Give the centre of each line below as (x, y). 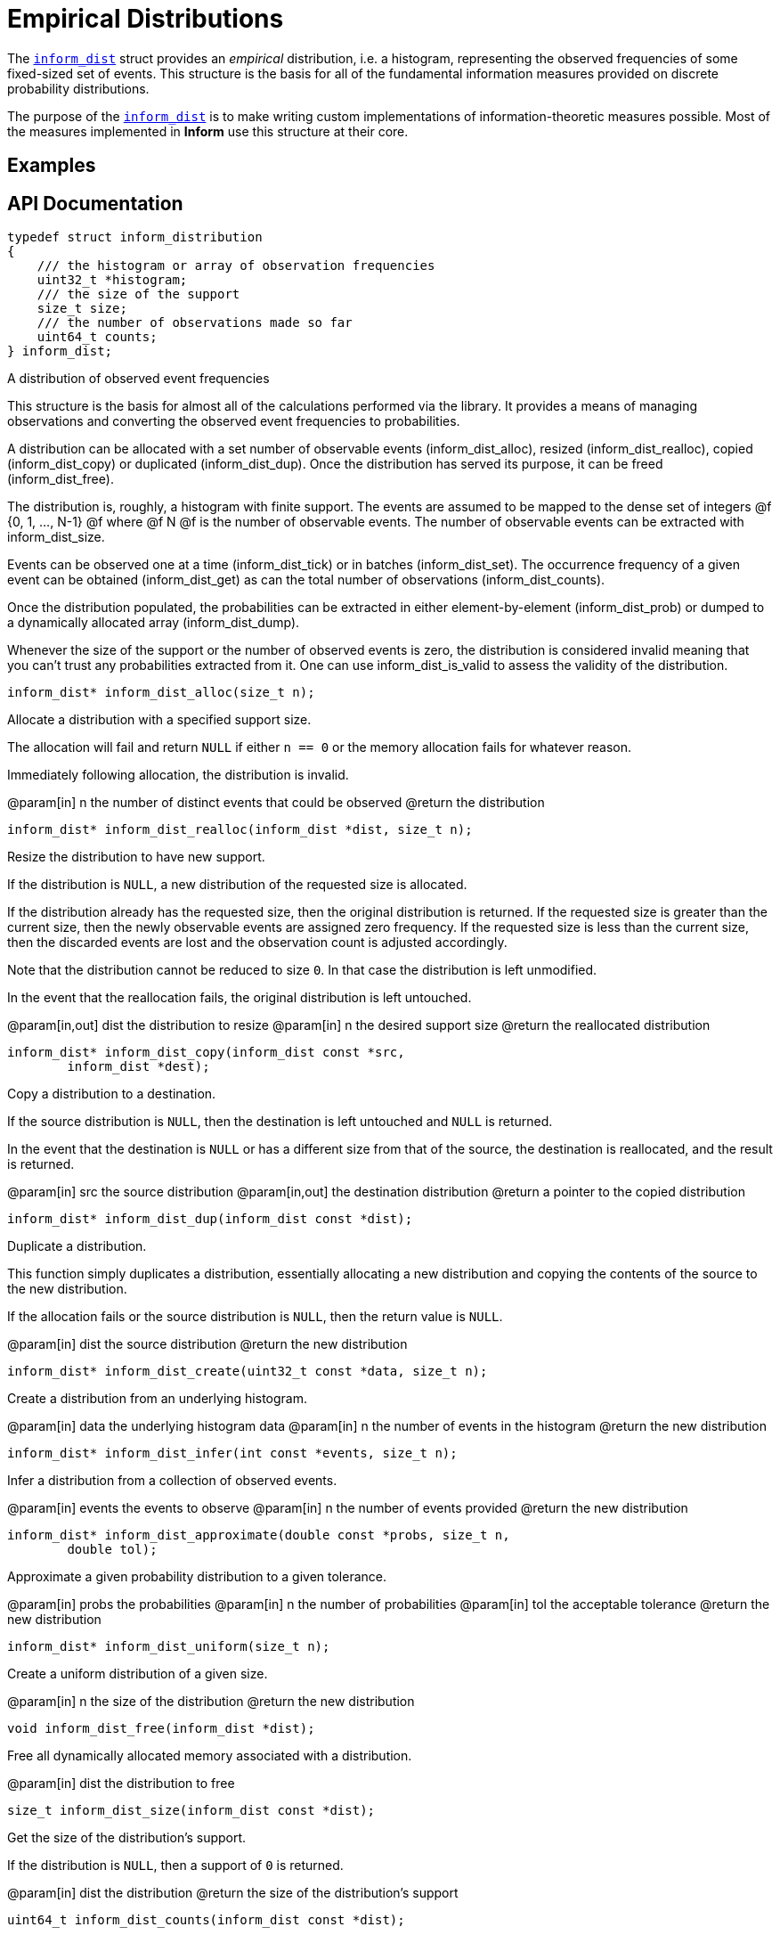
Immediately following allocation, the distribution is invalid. (178, 775)
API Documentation (95, 203)
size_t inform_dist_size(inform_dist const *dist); (191, 1811)
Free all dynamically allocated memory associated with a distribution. (210, 1756)
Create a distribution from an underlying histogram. (158, 1399)
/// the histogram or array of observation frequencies (236, 266)
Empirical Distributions (146, 19)
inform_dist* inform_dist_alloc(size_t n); (161, 693)
